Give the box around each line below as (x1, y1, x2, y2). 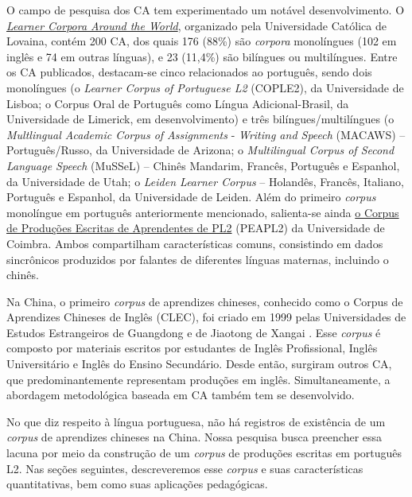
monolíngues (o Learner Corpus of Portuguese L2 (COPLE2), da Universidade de (6, 79, 404, 95)
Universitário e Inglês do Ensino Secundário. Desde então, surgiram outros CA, (6, 355, 392, 372)
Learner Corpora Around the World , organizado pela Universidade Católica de (6, 17, 387, 33)
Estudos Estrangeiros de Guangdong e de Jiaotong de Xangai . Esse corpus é (6, 324, 381, 340)
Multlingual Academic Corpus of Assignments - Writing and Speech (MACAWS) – (6, 126, 406, 142)
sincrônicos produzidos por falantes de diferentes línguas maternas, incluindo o (6, 250, 389, 267)
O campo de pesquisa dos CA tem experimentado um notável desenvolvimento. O (6, 2, 405, 17)
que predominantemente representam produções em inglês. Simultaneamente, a (6, 371, 391, 387)
